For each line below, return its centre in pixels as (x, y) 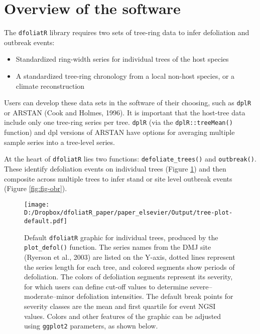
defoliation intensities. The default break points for (155, 296)
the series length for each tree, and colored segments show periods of (129, 267)
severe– (201, 286)
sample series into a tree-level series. (59, 142)
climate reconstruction (50, 86)
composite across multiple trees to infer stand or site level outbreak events (118, 178)
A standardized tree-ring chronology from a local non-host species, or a (125, 75)
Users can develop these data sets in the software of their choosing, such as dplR (128, 103)
